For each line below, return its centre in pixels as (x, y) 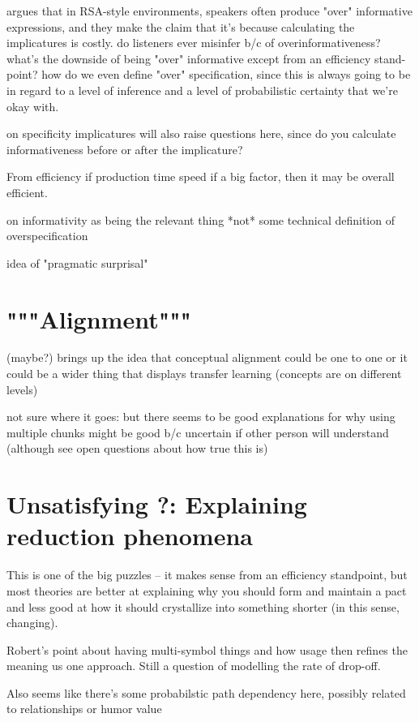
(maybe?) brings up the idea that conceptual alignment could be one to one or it (207, 357)
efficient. (27, 192)
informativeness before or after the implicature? (125, 149)
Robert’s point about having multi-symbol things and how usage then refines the (207, 649)
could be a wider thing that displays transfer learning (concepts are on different (204, 374)
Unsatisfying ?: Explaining (157, 504)
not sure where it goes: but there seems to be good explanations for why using (201, 417)
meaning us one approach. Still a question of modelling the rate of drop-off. (194, 666)
